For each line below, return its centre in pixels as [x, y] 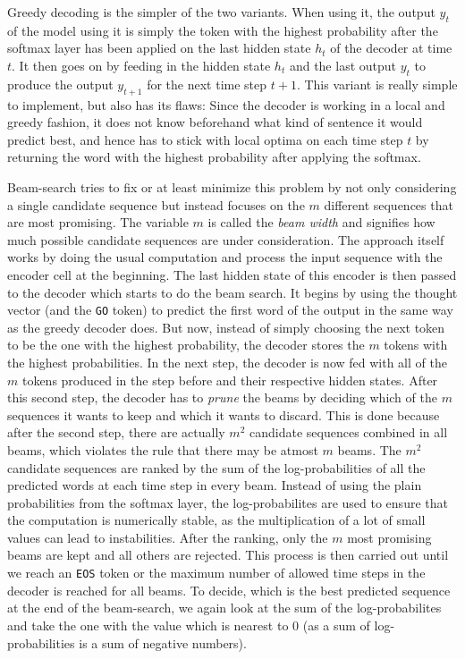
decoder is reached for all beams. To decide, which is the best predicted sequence [229, 590]
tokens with [416, 345]
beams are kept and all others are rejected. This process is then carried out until [228, 555]
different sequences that [389, 204]
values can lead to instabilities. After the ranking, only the [168, 537]
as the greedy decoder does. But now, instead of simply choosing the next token [226, 327]
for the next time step [207, 84]
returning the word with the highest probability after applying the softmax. [214, 157]
